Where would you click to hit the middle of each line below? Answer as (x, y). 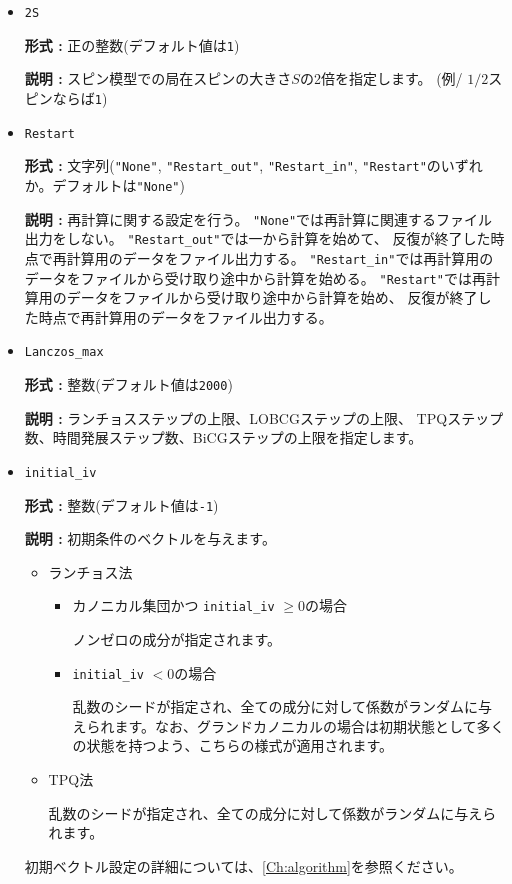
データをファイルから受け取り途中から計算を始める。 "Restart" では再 (255, 277)
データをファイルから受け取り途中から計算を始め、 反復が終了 (272, 297)
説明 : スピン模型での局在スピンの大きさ (158, 78)
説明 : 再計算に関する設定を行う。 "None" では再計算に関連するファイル (258, 218)
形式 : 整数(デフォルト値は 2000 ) (128, 384)
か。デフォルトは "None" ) (104, 184)
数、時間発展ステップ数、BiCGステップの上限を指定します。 (223, 437)
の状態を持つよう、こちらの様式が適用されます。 (232, 745)
